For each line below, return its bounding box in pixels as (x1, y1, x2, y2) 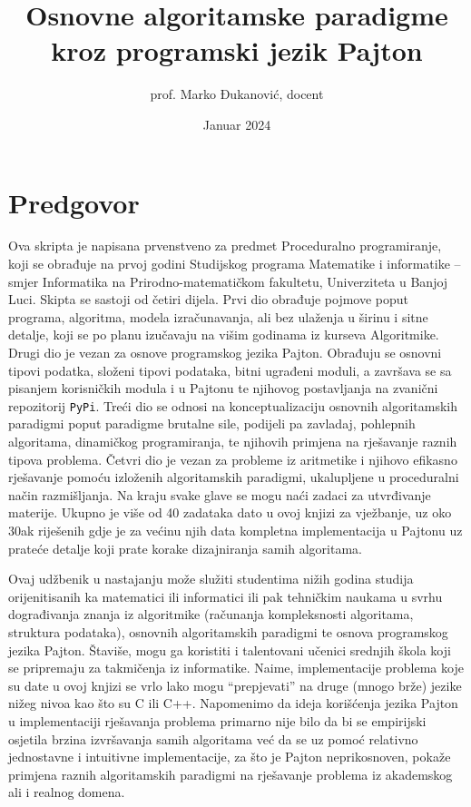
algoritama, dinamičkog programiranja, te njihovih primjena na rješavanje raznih (8, 432, 457, 451)
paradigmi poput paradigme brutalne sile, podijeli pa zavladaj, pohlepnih (8, 414, 416, 433)
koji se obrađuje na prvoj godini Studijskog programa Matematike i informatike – (8, 254, 461, 273)
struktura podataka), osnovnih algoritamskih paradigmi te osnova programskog (8, 622, 448, 641)
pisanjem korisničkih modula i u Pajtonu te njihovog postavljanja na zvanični (8, 379, 438, 398)
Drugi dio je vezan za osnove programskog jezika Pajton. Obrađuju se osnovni (8, 343, 442, 361)
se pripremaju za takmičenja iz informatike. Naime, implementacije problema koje (8, 658, 464, 677)
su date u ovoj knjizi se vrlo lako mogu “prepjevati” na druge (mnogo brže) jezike (8, 675, 462, 694)
